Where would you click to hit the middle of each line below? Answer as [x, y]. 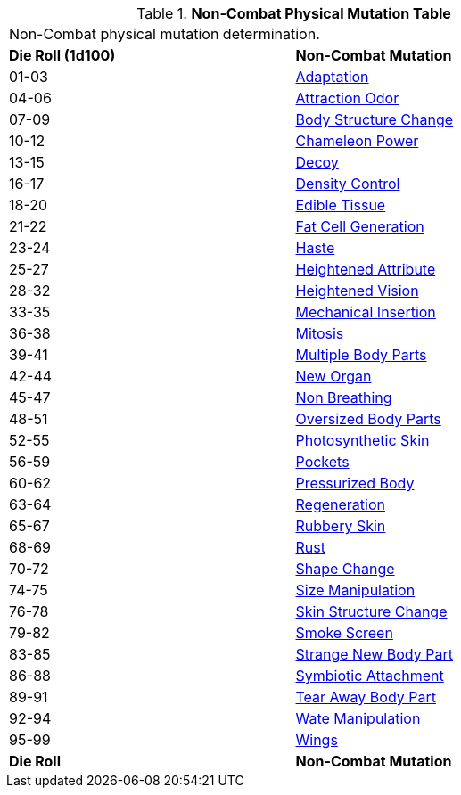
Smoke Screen [344, 633]
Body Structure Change [375, 119]
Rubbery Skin [341, 526]
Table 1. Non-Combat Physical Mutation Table [294, 13]
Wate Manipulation [358, 718]
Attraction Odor [347, 98]
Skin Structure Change [371, 611]
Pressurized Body [355, 483]
